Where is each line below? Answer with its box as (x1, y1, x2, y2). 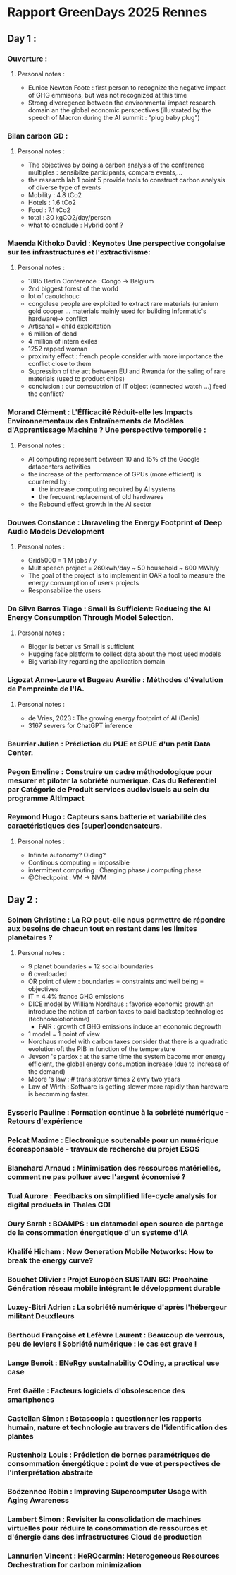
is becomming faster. (27, 1090, 89, 1099)
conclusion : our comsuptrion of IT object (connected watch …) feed (27, 382, 227, 391)
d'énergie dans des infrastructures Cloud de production (7, 1532, 203, 1542)
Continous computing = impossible (27, 858, 130, 867)
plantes (7, 1431, 34, 1441)
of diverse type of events (27, 183, 101, 192)
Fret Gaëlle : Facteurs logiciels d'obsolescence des (7, 1386, 185, 1395)
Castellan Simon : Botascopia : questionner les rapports (7, 1413, 202, 1423)
